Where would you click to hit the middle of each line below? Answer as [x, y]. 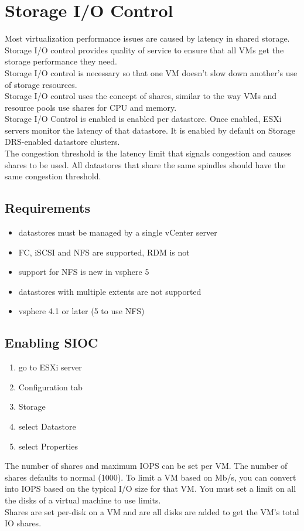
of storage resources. [41, 84]
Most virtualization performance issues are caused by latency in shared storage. [147, 38]
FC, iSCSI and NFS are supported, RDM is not [104, 252]
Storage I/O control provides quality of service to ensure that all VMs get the [144, 50]
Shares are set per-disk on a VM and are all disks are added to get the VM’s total [152, 511]
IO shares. [23, 523]
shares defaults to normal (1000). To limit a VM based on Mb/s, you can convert [151, 477]
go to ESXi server [50, 367]
